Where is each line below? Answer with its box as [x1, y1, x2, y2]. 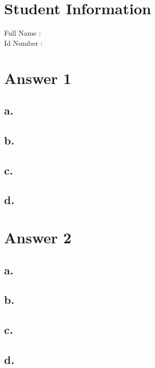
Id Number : [4, 37, 43, 48]
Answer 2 [4, 227, 72, 247]
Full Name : [4, 27, 41, 38]
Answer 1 [4, 67, 72, 88]
